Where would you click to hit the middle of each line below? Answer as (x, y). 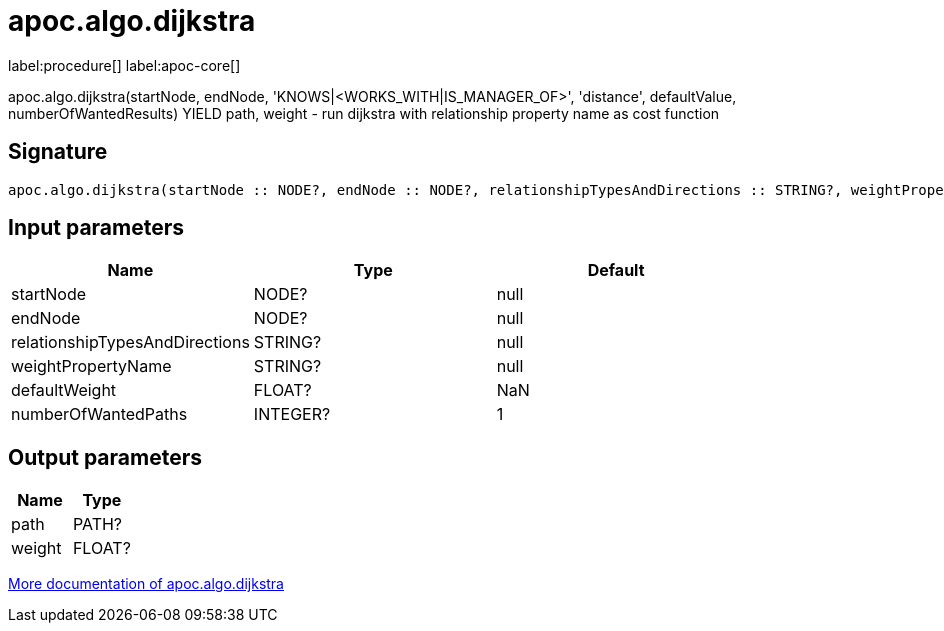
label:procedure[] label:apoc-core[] (124, 65)
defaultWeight (64, 390)
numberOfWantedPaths (99, 414)
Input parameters (96, 228)
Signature (58, 152)
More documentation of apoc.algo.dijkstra (146, 584)
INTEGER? (292, 414)
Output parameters (105, 457)
